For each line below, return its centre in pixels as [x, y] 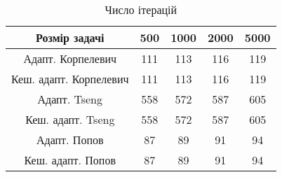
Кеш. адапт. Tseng [70, 119]
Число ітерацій [141, 9]
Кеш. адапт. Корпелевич [70, 79]
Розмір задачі [70, 37]
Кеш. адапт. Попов [70, 160]
